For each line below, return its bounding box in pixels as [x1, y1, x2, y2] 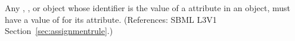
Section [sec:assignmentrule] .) [5, 25, 113, 37]
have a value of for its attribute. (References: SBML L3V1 [5, 13, 217, 25]
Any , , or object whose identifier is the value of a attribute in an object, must [5, 2, 291, 13]
